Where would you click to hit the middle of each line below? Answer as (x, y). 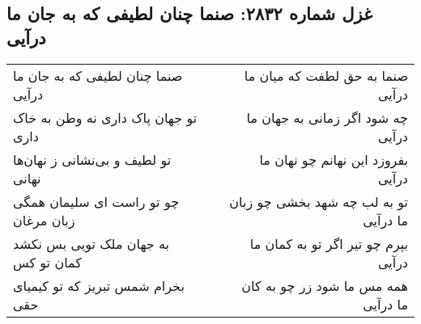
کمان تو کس (47, 262)
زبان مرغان (44, 220)
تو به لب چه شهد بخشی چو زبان (319, 201)
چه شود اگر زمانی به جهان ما (327, 117)
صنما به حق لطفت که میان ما (326, 75)
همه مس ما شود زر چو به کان (325, 285)
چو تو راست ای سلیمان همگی (96, 201)
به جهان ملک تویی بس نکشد (91, 243)
